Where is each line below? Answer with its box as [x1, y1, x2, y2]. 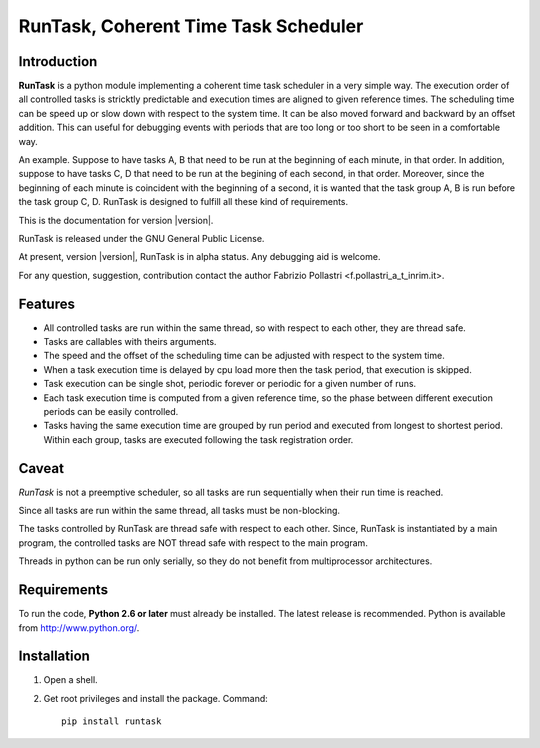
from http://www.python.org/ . [18, 621, 140, 634]
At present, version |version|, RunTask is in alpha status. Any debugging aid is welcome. [18, 251, 381, 263]
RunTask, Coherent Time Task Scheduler [18, 15, 364, 37]
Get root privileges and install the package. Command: [43, 692, 269, 704]
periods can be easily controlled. [43, 406, 179, 417]
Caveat [18, 460, 65, 477]
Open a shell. [43, 674, 99, 686]
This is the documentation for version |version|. [18, 214, 214, 226]
